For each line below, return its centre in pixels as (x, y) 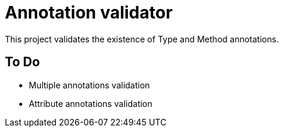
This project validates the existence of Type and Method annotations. (142, 39)
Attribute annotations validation (91, 103)
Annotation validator (89, 13)
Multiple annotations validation (90, 85)
